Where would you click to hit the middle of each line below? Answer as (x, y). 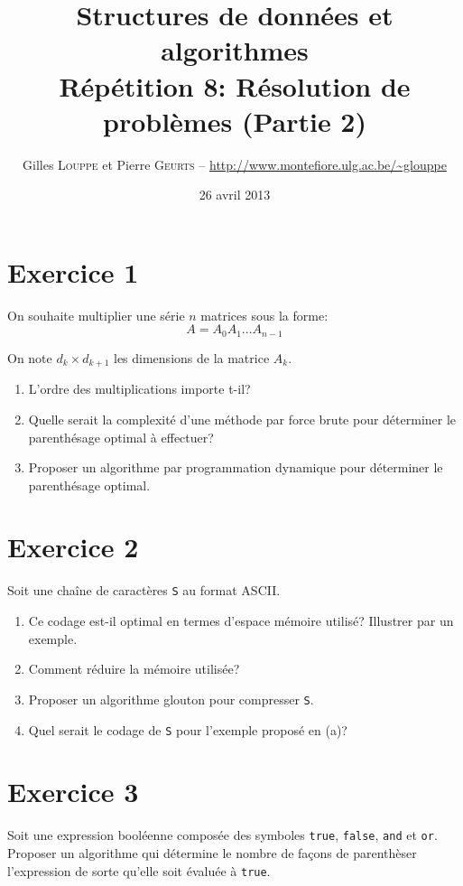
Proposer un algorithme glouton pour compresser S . (171, 699)
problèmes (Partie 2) (235, 121)
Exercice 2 (73, 547)
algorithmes (235, 50)
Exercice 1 (73, 271)
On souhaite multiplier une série (96, 315)
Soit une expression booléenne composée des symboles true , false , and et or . (222, 835)
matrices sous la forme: (264, 315)
